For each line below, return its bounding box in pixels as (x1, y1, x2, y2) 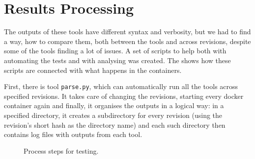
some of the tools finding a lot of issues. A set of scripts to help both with (4, 45, 227, 56)
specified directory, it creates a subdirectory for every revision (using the (4, 110, 223, 120)
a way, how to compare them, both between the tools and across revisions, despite (4, 36, 251, 46)
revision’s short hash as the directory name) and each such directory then (4, 119, 226, 130)
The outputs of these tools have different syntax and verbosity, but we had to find (4, 26, 251, 37)
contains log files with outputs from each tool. (4, 129, 142, 139)
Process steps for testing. (24, 145, 99, 156)
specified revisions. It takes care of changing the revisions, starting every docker (4, 91, 244, 101)
